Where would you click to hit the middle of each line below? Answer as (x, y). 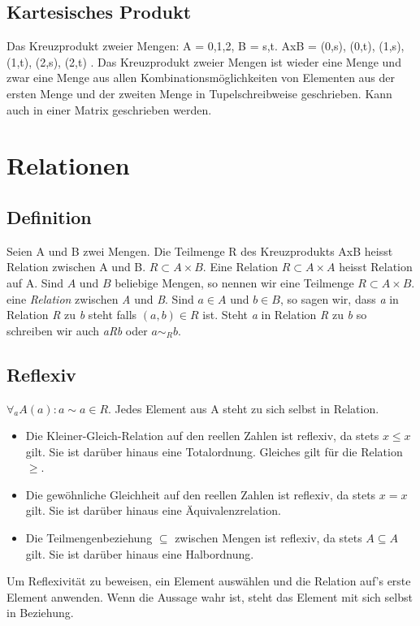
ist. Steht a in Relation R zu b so (285, 315)
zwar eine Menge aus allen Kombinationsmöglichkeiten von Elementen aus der (201, 78)
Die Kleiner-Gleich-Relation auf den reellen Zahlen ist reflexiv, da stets (202, 436)
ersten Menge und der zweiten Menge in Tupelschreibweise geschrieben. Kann (199, 93)
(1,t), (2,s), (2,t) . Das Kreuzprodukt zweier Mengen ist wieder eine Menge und (204, 61)
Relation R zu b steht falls (72, 315)
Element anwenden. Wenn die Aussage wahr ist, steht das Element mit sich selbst (210, 596)
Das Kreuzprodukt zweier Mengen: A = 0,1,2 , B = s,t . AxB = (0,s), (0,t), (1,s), (206, 46)
